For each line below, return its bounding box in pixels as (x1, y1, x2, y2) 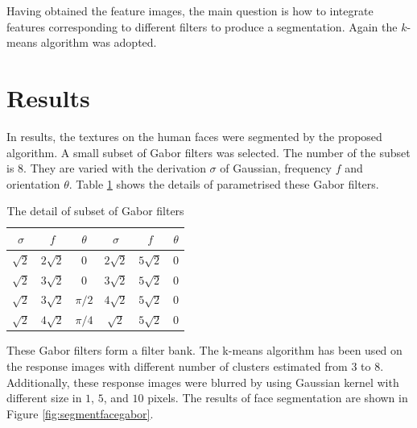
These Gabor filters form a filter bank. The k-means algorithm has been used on (6, 342, 403, 359)
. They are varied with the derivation (23, 160, 206, 177)
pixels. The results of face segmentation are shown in (147, 389, 408, 406)
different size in (6, 389, 82, 406)
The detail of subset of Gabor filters (6, 202, 184, 219)
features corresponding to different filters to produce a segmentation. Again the (6, 18, 398, 35)
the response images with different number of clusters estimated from (6, 357, 348, 374)
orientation (6, 175, 60, 192)
